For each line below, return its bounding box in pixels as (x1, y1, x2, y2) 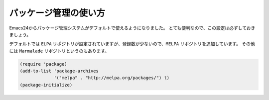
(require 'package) (19, 61, 67, 67)
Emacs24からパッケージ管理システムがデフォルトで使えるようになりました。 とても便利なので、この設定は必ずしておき (9, 25, 256, 31)
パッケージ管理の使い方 (9, 7, 106, 18)
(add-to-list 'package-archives (19, 68, 99, 74)
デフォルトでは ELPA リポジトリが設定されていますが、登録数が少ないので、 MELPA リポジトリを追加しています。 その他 (9, 41, 255, 47)
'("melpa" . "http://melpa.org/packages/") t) (54, 75, 170, 81)
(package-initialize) (19, 82, 73, 88)
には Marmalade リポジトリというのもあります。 (9, 48, 110, 54)
